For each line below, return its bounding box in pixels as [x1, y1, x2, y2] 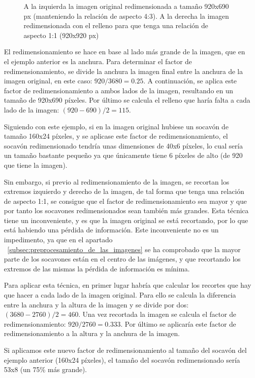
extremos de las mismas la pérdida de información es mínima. [4, 263, 190, 273]
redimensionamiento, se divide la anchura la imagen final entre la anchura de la [4, 66, 243, 76]
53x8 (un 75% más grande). [4, 364, 87, 375]
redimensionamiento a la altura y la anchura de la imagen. [4, 328, 180, 339]
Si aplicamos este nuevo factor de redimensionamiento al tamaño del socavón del [4, 345, 247, 355]
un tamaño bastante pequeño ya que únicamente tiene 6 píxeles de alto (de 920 [4, 150, 243, 160]
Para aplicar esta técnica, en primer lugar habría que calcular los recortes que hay [4, 280, 252, 290]
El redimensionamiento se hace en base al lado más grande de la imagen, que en [4, 46, 245, 57]
